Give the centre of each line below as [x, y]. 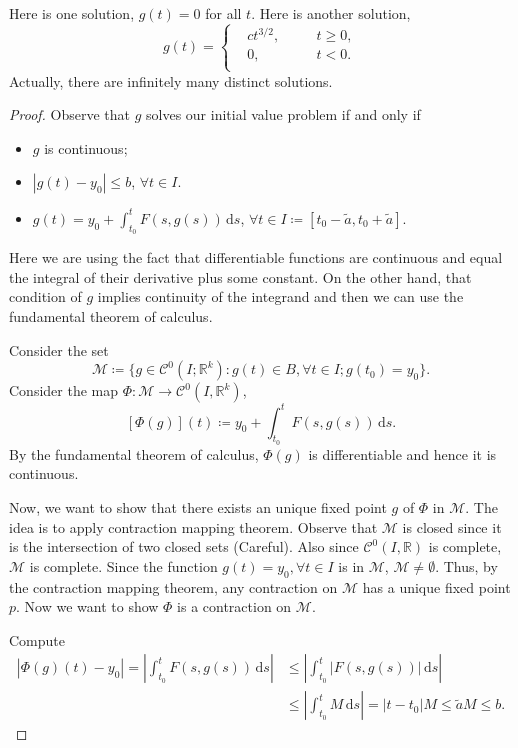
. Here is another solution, [331, 13]
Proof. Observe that [70, 114]
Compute [37, 639]
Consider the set [59, 349]
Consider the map [64, 390]
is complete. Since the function [123, 565]
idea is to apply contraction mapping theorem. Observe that [193, 526]
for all [223, 13]
